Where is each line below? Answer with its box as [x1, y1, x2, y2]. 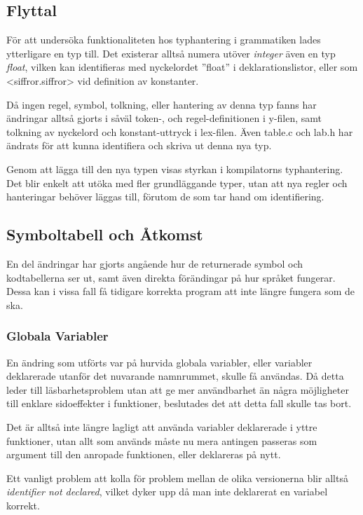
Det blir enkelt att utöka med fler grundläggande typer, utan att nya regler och [6, 175, 348, 190]
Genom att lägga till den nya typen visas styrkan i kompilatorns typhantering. [6, 161, 343, 176]
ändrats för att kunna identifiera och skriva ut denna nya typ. [6, 138, 272, 153]
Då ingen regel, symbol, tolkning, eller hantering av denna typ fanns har [6, 97, 317, 111]
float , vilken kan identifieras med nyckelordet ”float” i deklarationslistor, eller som [6, 60, 358, 74]
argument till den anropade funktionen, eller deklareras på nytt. [6, 447, 281, 462]
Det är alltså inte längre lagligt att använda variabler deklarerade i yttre [6, 419, 317, 434]
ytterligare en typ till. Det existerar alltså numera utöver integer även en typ [6, 46, 336, 60]
